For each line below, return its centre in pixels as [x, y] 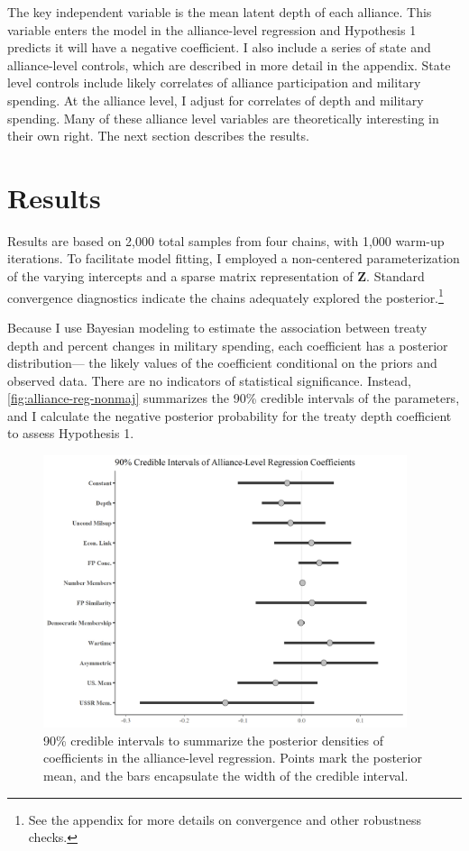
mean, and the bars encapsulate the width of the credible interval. [226, 775]
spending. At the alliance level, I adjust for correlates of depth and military [216, 100]
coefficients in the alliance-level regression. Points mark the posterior [233, 758]
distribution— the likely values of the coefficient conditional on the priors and [222, 363]
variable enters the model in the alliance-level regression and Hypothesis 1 [212, 29]
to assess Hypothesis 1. [71, 433]
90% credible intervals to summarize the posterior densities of [213, 740]
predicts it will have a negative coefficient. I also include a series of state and [219, 47]
